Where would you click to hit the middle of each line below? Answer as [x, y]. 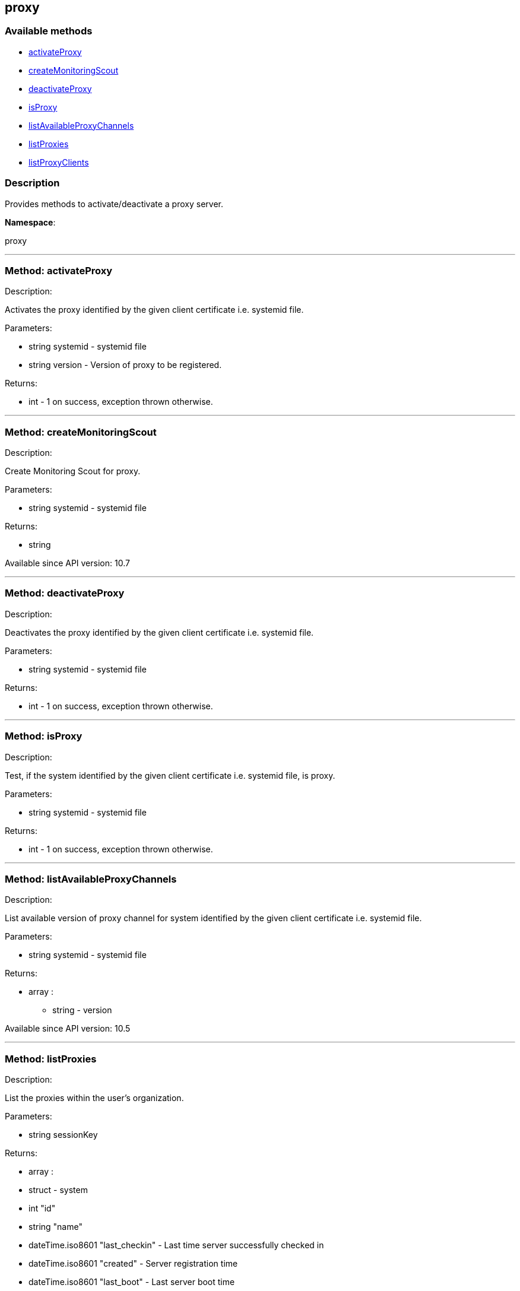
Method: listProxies [51, 1059]
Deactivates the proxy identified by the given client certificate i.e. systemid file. [159, 632]
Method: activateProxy [59, 270]
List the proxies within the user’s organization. [94, 1098]
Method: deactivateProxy [65, 593]
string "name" [56, 1227]
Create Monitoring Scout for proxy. [73, 471]
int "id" [42, 1208]
